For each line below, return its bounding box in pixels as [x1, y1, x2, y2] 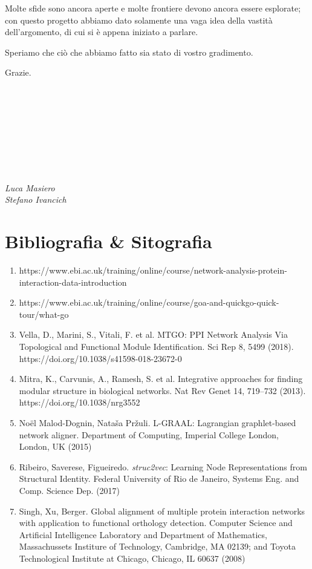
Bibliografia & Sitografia [5, 229, 212, 254]
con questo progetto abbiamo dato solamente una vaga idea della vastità [5, 13, 273, 26]
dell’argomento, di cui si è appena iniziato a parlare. [5, 25, 198, 38]
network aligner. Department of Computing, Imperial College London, [19, 428, 279, 441]
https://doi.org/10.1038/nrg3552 [19, 396, 140, 409]
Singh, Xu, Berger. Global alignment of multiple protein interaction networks [19, 504, 305, 517]
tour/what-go [19, 308, 69, 320]
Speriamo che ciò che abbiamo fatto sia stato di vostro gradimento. [5, 45, 253, 58]
